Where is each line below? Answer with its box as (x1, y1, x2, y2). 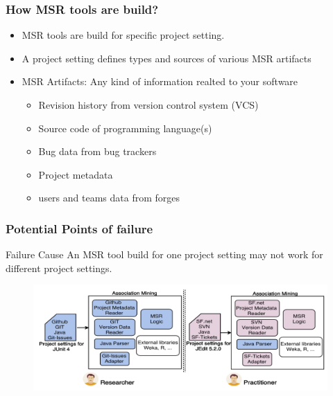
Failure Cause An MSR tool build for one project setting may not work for (6, 247, 323, 262)
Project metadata (38, 167, 113, 181)
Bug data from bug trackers (38, 144, 157, 159)
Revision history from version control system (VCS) (38, 98, 259, 111)
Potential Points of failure (6, 219, 153, 237)
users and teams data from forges (38, 190, 180, 205)
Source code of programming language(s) (38, 120, 212, 135)
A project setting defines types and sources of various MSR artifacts (22, 51, 311, 65)
